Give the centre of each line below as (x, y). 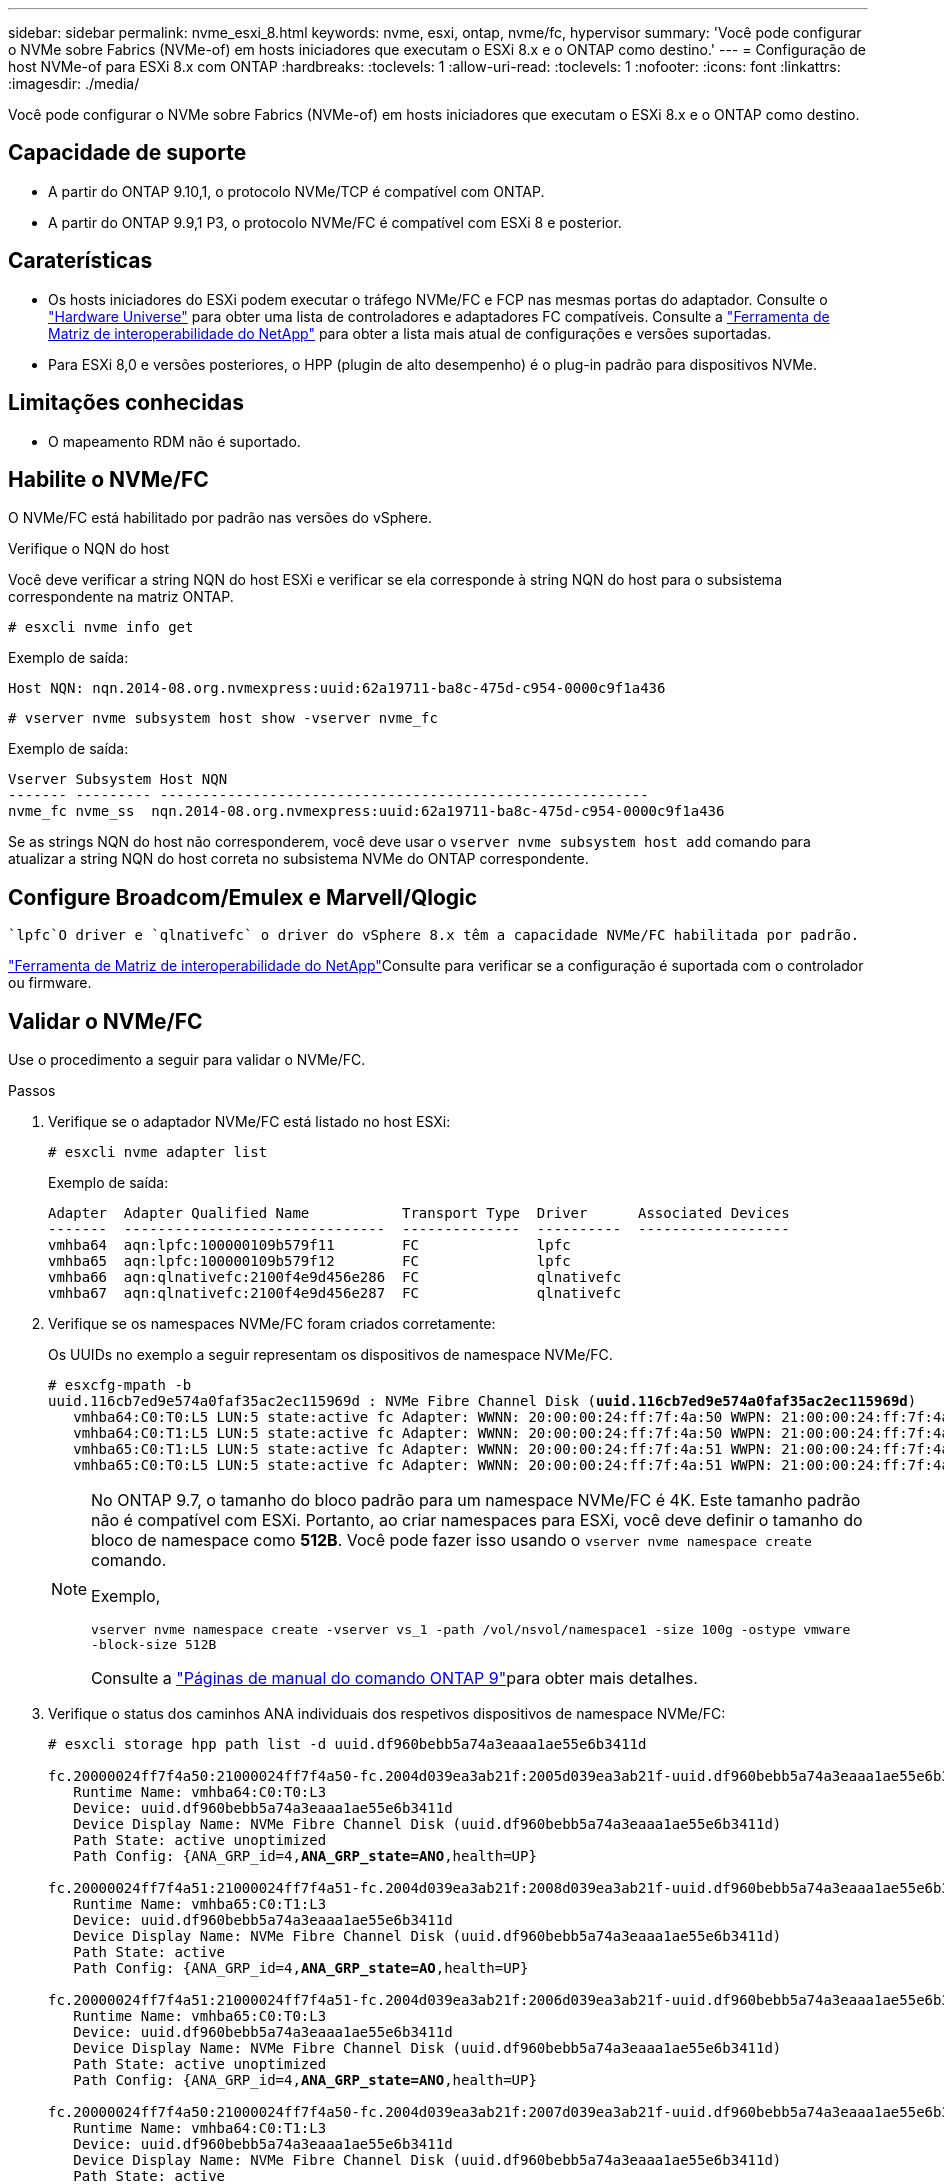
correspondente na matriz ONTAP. (121, 597)
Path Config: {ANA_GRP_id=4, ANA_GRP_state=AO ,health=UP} (301, 1968)
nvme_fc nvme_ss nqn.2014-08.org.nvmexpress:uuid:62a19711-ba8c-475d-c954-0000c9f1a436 (366, 811)
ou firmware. (50, 983)
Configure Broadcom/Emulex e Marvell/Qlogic (243, 897)
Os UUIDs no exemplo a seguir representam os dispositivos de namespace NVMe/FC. (330, 1355)
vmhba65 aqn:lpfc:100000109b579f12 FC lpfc (309, 1261)
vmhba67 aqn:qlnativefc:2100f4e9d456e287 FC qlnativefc (335, 1293)
